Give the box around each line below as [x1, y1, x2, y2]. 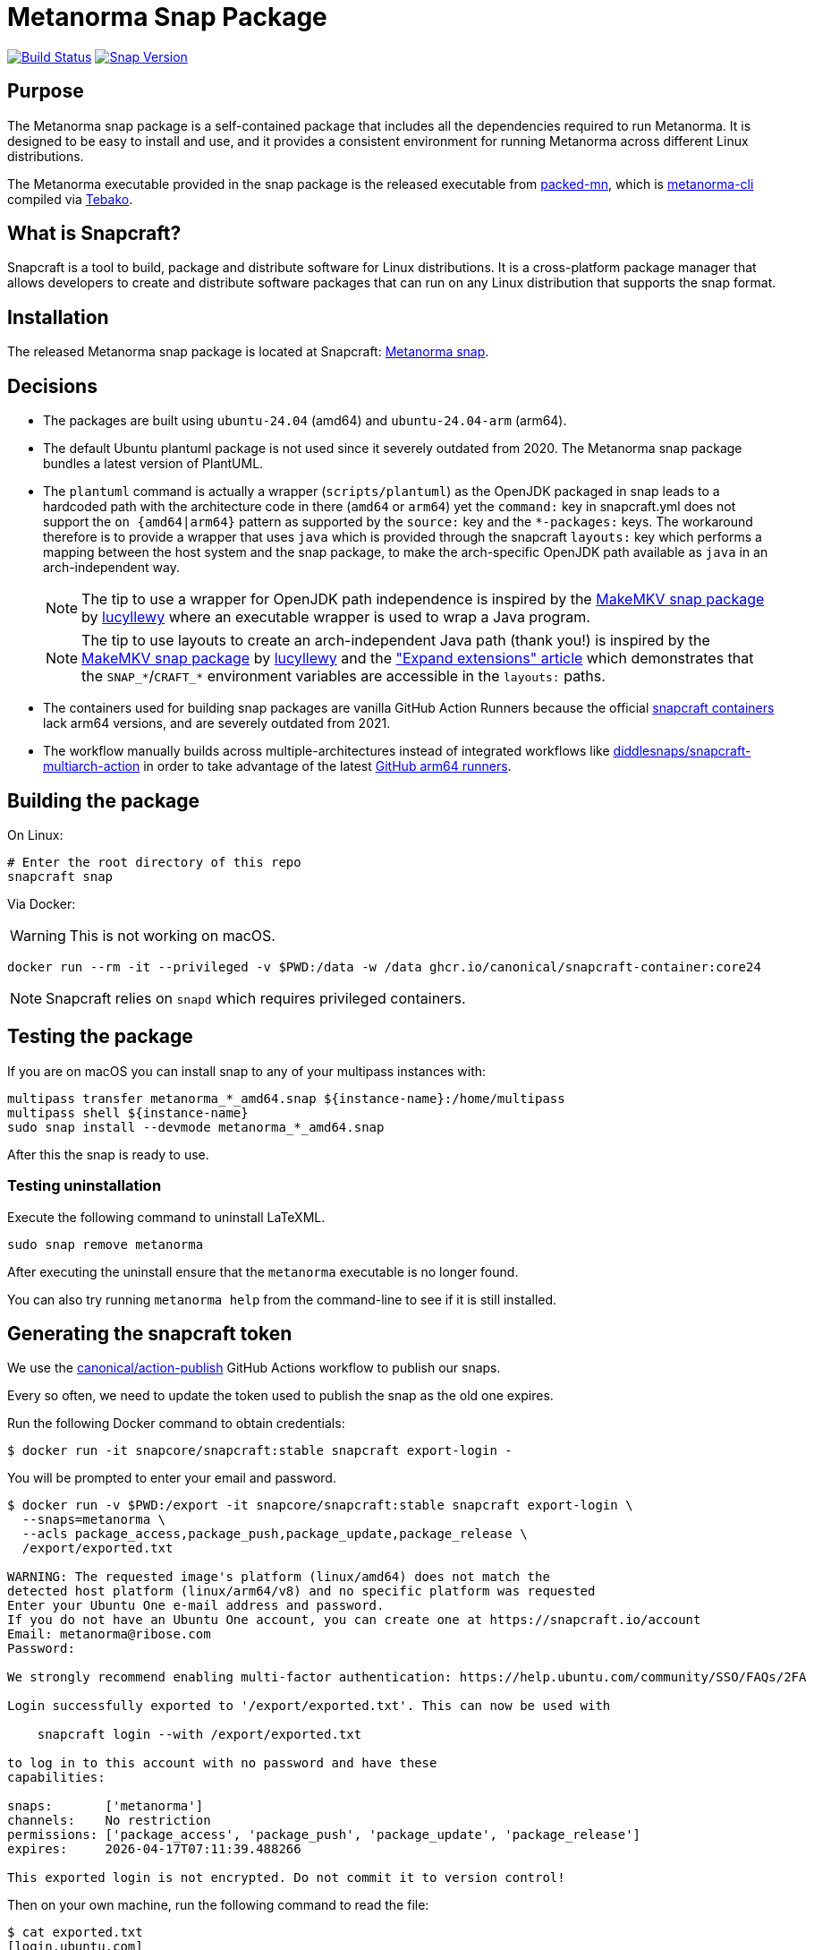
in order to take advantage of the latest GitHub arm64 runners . [143, 758, 512, 774]
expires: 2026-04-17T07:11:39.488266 [7, 1842, 301, 1857]
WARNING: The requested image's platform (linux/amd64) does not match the [7, 1569, 550, 1585]
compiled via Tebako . [7, 191, 133, 207]
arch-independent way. [43, 560, 180, 576]
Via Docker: [7, 895, 76, 911]
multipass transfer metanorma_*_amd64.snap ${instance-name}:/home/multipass [7, 1090, 565, 1106]
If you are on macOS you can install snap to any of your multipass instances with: [7, 1063, 487, 1079]
